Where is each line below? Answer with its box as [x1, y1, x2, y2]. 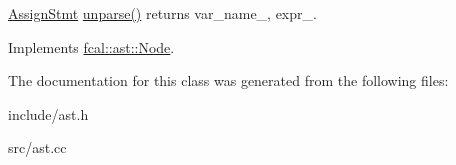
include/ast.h [8, 103, 89, 124]
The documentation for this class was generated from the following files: [8, 70, 449, 91]
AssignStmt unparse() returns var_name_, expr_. [8, 3, 317, 23]
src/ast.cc [8, 137, 67, 158]
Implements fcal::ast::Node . [8, 36, 175, 57]
